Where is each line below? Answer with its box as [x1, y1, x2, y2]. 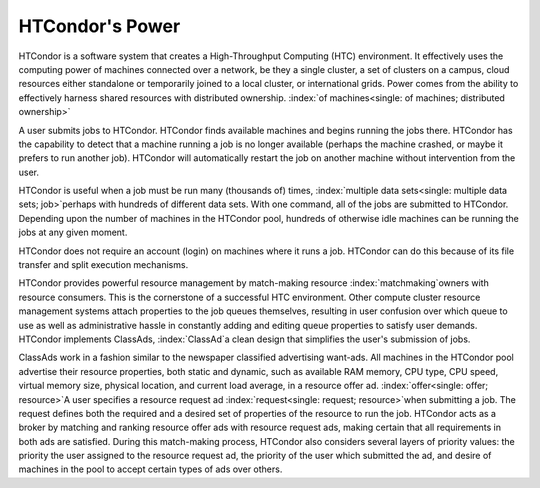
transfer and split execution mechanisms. [18, 259, 189, 271]
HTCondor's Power [18, 15, 181, 37]
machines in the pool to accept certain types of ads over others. [18, 463, 283, 475]
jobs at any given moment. [18, 226, 128, 239]
